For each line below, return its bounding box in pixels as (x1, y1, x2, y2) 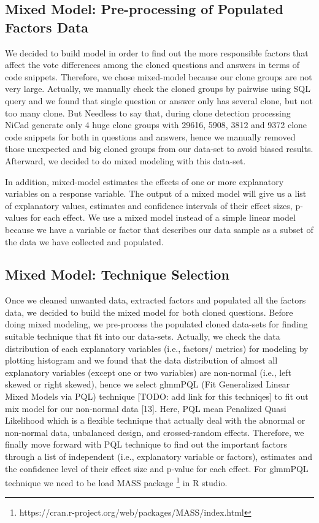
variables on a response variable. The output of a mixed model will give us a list (5, 187, 307, 200)
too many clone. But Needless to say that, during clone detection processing (5, 106, 291, 119)
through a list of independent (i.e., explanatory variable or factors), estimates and (5, 450, 313, 463)
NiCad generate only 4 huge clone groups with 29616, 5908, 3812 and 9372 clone (5, 118, 307, 131)
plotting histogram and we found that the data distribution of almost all (5, 354, 278, 367)
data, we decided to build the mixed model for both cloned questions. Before (5, 305, 293, 318)
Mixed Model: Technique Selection (5, 265, 229, 284)
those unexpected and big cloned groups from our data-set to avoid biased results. (5, 142, 313, 155)
